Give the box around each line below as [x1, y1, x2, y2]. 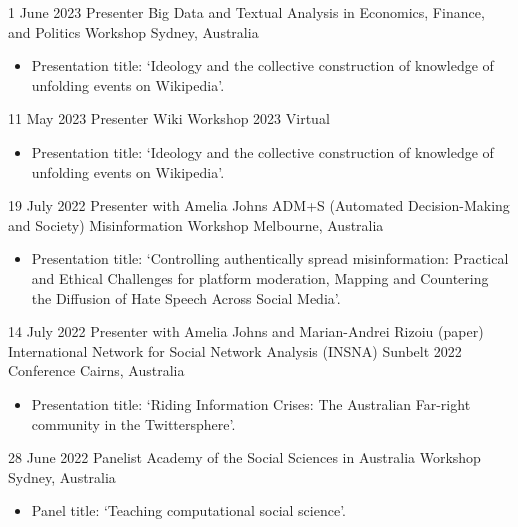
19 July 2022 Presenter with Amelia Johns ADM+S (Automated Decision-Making [8, 195, 510, 216]
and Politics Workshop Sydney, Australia [8, 21, 259, 42]
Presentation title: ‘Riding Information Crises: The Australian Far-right [31, 393, 471, 414]
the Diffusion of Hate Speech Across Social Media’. [31, 287, 341, 308]
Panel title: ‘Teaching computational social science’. [31, 500, 346, 521]
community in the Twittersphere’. [31, 413, 236, 434]
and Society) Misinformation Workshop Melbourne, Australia [8, 214, 384, 235]
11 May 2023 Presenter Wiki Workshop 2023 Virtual [8, 108, 330, 129]
